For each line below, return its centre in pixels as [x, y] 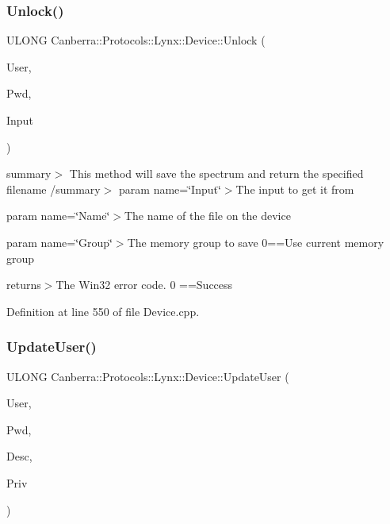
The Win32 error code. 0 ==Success [144, 285]
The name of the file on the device [207, 216]
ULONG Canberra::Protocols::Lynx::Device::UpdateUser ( [148, 376]
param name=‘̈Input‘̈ [170, 189]
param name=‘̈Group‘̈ [59, 242]
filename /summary [54, 189]
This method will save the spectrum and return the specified [216, 173]
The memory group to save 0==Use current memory [256, 242]
